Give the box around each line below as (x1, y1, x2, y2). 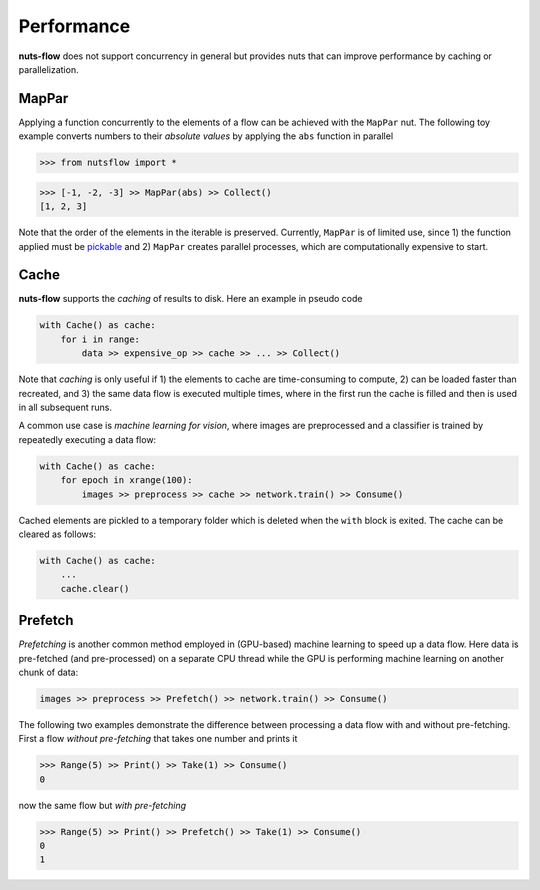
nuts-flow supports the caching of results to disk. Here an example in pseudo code (18, 293, 363, 305)
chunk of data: (18, 666, 79, 678)
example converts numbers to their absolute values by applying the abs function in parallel (18, 130, 394, 142)
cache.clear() (60, 583, 130, 594)
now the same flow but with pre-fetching (18, 799, 187, 811)
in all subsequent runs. (18, 401, 113, 413)
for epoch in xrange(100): (60, 475, 194, 486)
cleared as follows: (18, 528, 97, 540)
